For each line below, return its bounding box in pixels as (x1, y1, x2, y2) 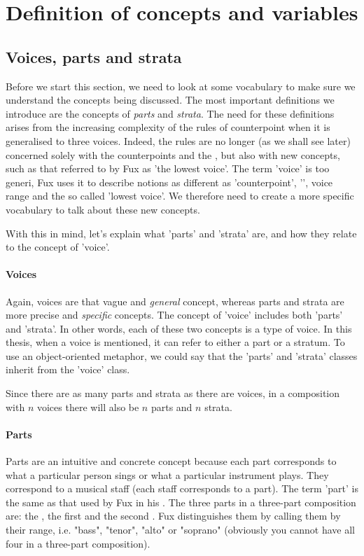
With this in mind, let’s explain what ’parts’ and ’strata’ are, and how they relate (6, 225, 357, 240)
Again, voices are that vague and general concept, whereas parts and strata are (6, 293, 344, 308)
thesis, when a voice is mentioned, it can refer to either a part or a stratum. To (6, 335, 345, 349)
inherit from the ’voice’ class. (6, 362, 130, 377)
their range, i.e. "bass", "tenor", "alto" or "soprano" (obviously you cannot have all (6, 522, 355, 537)
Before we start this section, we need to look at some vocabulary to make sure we (6, 78, 356, 93)
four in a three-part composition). (6, 536, 150, 550)
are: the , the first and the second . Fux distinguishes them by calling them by (6, 508, 341, 523)
